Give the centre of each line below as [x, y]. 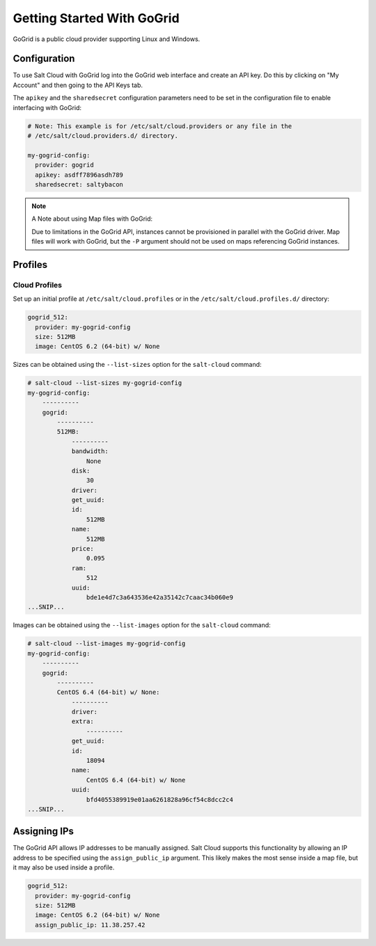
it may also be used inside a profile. [64, 867]
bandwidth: [90, 451]
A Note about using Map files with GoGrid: [92, 219]
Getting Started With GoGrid [96, 18]
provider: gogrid [64, 165]
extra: [83, 722]
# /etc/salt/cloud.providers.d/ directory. [103, 136]
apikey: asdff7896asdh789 [79, 175]
